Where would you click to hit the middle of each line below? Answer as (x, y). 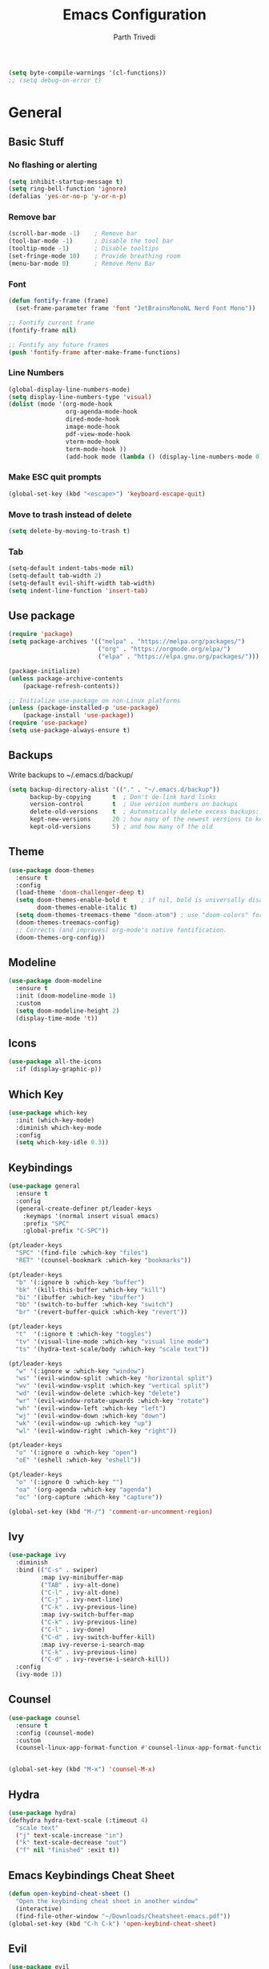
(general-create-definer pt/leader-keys (84, 1209)
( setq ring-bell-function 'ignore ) (68, 189)
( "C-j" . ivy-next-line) (82, 1600)
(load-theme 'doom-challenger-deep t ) (80, 893)
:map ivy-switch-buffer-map (87, 1615)
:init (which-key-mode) (55, 1120)
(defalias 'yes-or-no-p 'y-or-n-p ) (68, 197)
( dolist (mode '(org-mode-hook (60, 404)
